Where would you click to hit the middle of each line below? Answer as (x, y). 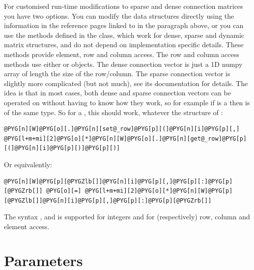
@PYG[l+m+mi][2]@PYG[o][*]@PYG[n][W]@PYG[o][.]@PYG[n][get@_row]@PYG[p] (125, 138)
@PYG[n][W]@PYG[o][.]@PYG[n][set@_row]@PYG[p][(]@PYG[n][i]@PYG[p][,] (122, 129)
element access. (27, 226)
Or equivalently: (28, 164)
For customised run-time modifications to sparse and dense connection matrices (124, 6)
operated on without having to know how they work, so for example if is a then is (127, 102)
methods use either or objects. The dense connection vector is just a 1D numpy (123, 64)
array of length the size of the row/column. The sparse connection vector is (117, 74)
